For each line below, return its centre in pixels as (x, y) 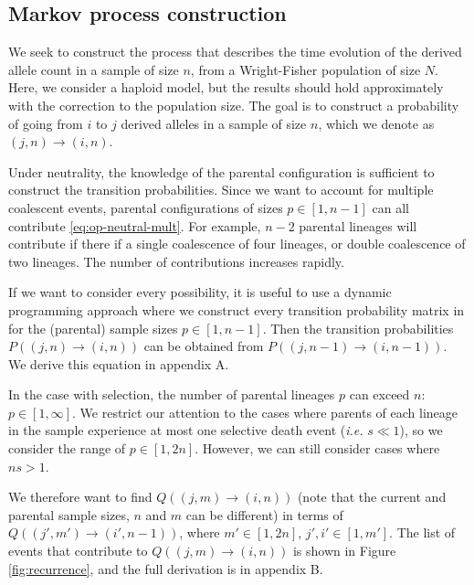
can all (390, 207)
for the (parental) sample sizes (93, 328)
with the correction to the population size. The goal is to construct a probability (234, 105)
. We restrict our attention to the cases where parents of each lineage (265, 412)
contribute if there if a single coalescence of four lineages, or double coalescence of (237, 244)
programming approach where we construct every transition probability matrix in (237, 309)
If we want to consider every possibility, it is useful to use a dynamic (200, 292)
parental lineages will (358, 225)
